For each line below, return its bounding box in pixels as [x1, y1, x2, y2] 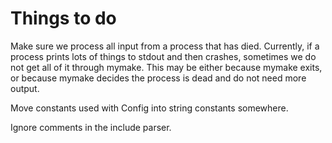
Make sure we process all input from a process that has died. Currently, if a [10, 40, 320, 52]
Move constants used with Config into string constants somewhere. [10, 102, 289, 114]
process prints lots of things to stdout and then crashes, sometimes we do [10, 50, 317, 62]
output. [10, 82, 40, 94]
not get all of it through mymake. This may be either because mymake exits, [10, 61, 323, 73]
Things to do [10, 7, 117, 30]
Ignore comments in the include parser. [10, 121, 172, 133]
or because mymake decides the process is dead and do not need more [10, 72, 307, 84]
